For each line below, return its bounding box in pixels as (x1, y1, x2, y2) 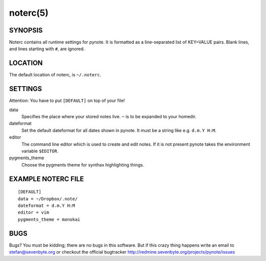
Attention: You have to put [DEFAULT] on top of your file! (9, 98, 125, 103)
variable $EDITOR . (21, 148, 59, 154)
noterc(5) (9, 7, 49, 18)
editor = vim (18, 210, 49, 215)
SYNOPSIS (9, 26, 43, 34)
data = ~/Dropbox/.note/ (18, 196, 78, 201)
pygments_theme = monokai (18, 217, 81, 222)
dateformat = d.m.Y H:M (18, 202, 75, 208)
